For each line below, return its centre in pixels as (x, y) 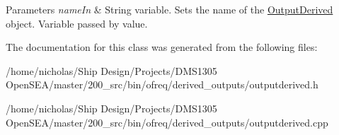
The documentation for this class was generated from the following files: (162, 47)
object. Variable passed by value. (77, 23)
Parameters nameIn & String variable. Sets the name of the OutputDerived (169, 9)
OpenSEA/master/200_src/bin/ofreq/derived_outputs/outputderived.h (162, 84)
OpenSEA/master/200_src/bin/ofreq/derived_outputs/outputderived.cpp (167, 122)
